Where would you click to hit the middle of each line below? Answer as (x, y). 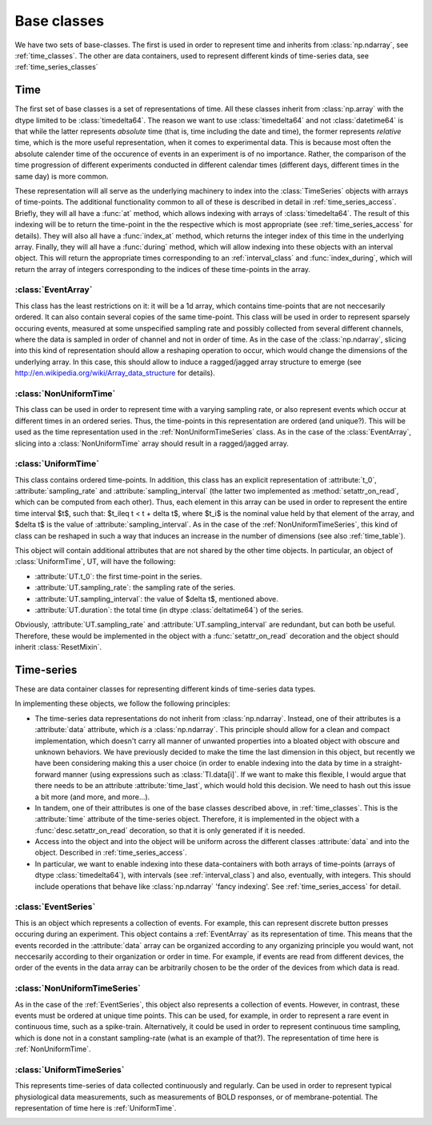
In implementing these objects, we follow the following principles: (123, 703)
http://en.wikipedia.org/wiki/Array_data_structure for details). (115, 373)
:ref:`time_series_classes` (57, 67)
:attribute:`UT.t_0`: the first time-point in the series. (118, 576)
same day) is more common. (62, 176)
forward (48, 774)
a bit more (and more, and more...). (92, 797)
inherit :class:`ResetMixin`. (58, 647)
